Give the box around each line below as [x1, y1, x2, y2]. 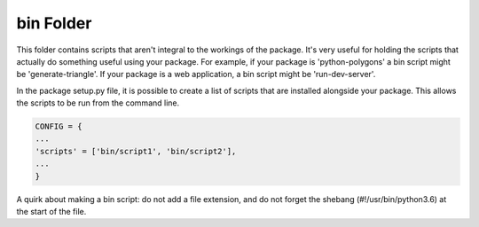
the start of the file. [16, 207, 87, 217]
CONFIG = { [35, 121, 82, 132]
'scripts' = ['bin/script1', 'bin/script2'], [35, 146, 237, 156]
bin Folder [16, 13, 92, 33]
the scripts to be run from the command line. [16, 98, 180, 108]
